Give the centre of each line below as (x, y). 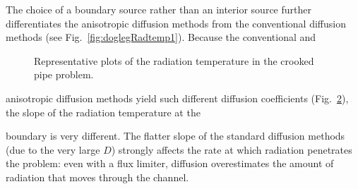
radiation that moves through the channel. (97, 177)
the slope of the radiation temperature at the (103, 112)
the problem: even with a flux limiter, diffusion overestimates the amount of (170, 163)
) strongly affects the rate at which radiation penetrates (232, 149)
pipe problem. (64, 74)
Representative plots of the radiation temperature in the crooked (174, 60)
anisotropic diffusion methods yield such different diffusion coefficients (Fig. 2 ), (177, 98)
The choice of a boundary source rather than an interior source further (159, 9)
